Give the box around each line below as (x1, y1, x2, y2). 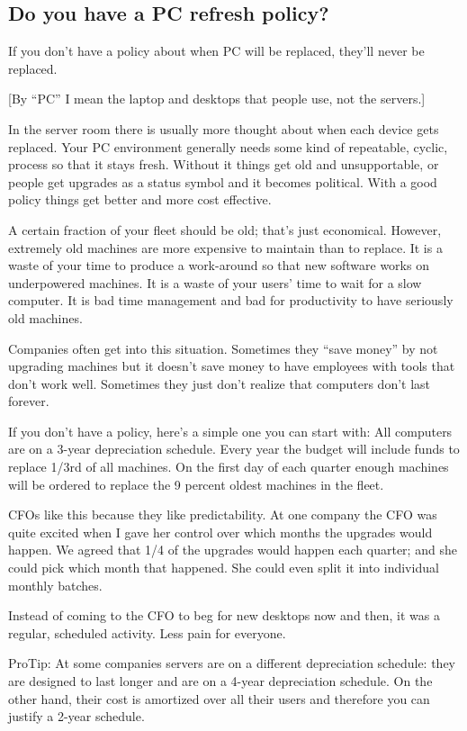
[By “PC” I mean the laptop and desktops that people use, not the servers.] (8, 89, 426, 108)
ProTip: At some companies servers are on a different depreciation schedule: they (8, 654, 455, 672)
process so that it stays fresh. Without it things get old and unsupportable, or (8, 155, 439, 174)
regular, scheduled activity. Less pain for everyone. (8, 623, 286, 642)
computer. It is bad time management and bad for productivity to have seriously (8, 291, 454, 310)
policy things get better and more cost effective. (8, 190, 272, 209)
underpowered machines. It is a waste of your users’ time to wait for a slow (8, 273, 422, 292)
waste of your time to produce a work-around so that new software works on (8, 256, 429, 275)
